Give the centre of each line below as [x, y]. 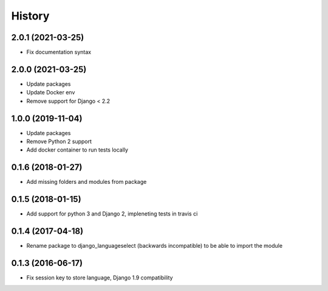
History [30, 16]
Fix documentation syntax [59, 52]
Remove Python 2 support [59, 142]
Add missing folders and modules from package [87, 182]
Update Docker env [51, 93]
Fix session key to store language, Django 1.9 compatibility [100, 278]
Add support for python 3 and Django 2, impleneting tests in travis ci [112, 214]
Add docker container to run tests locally [77, 150]
